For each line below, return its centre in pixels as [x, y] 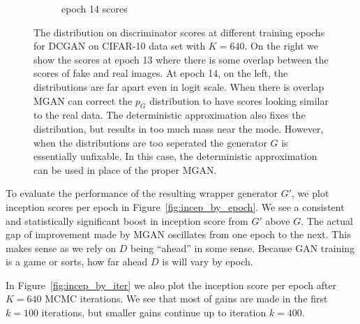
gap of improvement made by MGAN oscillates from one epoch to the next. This [178, 234]
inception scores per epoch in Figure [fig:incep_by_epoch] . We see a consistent [175, 206]
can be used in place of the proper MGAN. [125, 169]
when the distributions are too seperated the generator [150, 142]
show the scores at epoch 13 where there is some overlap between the [181, 59]
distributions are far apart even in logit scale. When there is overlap [179, 86]
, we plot [310, 193]
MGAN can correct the [83, 100]
